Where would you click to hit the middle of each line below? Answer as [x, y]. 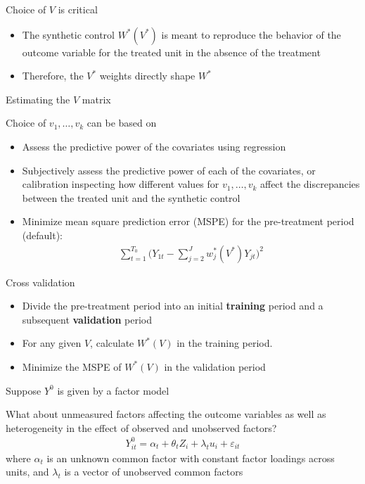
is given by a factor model [113, 390]
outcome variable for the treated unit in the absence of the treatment [171, 52]
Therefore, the [53, 76]
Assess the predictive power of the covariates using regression [154, 146]
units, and [27, 472]
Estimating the [38, 99]
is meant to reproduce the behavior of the [251, 34]
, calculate [112, 343]
